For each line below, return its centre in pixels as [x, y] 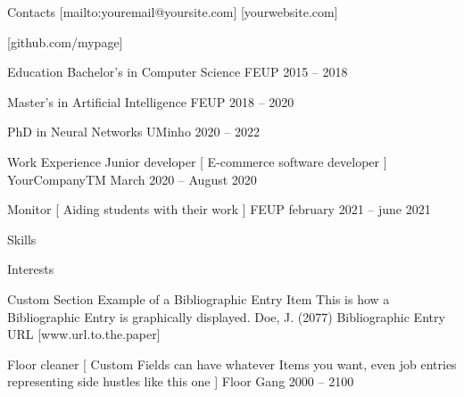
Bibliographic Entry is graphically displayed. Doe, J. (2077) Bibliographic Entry [226, 316]
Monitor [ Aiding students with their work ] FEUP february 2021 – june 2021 [219, 209]
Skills [22, 239]
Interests [31, 269]
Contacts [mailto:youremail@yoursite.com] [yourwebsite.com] [173, 12]
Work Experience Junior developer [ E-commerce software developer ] [197, 161]
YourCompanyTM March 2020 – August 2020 [132, 179]
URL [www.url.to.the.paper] [84, 334]
